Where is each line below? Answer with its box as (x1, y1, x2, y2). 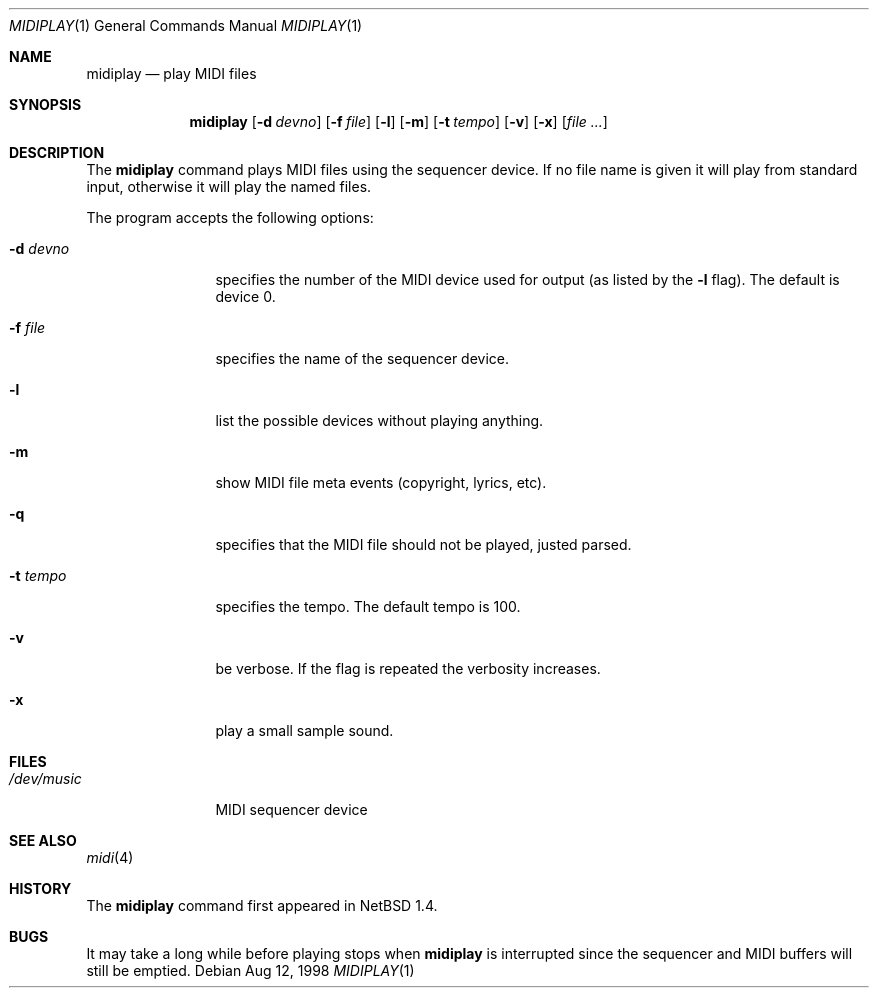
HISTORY (9, 880, 72, 897)
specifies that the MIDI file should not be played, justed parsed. (215, 536, 632, 553)
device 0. (215, 288, 276, 305)
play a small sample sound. (215, 722, 394, 739)
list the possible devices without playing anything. (215, 412, 544, 429)
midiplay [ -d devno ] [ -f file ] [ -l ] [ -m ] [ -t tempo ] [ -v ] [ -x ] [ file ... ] (189, 113, 608, 130)
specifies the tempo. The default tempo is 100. (215, 598, 521, 615)
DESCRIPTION (9, 144, 105, 161)
